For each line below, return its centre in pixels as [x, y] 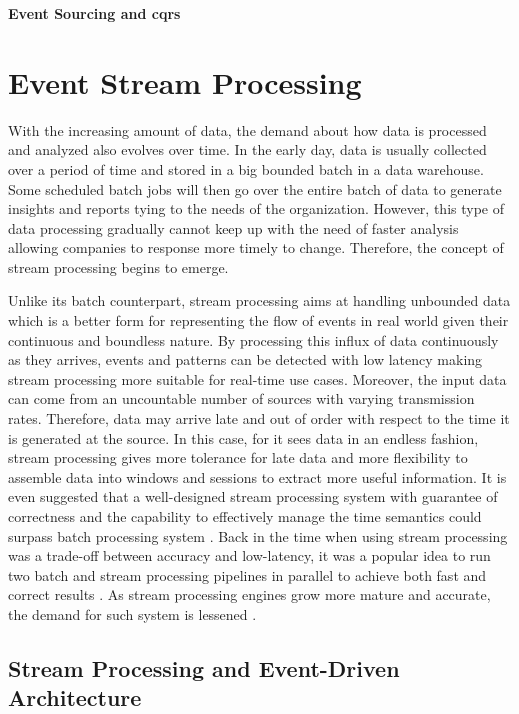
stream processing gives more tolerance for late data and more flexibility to [238, 457]
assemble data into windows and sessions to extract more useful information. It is [257, 476]
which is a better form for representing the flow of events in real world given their [258, 320]
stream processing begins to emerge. [118, 266]
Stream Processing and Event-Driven [204, 667]
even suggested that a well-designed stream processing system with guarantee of [253, 496]
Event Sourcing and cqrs [94, 13]
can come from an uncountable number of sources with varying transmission [241, 398]
